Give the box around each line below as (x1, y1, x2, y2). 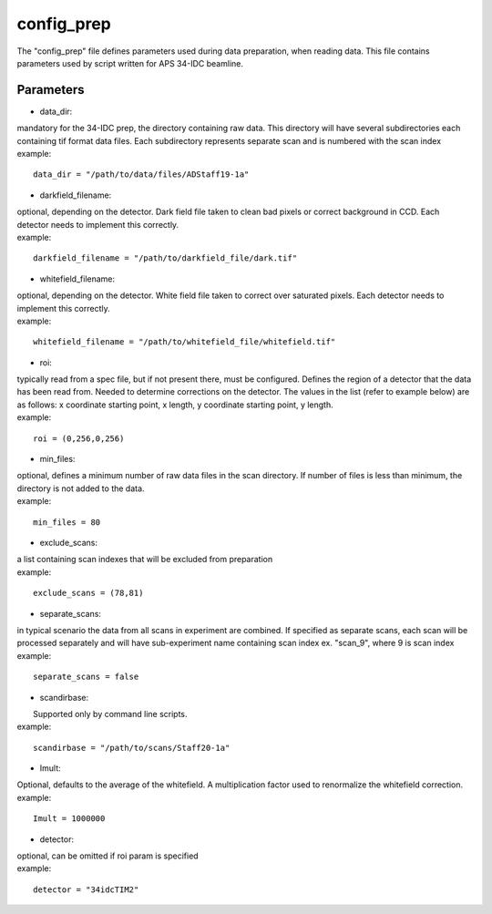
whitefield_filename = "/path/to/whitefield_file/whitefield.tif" (33, 337, 336, 347)
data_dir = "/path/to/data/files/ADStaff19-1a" (33, 169, 250, 180)
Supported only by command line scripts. (33, 708, 188, 719)
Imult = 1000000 (33, 814, 106, 824)
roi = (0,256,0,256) (33, 433, 125, 444)
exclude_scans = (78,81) (33, 588, 144, 599)
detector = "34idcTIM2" (33, 884, 139, 895)
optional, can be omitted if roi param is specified (16, 850, 200, 861)
